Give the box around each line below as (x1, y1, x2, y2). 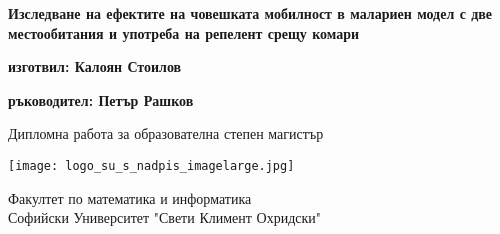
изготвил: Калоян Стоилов (8, 56, 182, 77)
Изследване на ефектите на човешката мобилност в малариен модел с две (8, 3, 493, 23)
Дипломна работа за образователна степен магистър (8, 123, 324, 144)
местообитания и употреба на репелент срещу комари (8, 22, 360, 43)
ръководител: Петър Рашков (8, 89, 194, 110)
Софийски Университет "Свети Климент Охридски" (8, 207, 322, 228)
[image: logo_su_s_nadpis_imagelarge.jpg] (8, 158, 295, 173)
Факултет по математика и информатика (8, 187, 252, 208)
